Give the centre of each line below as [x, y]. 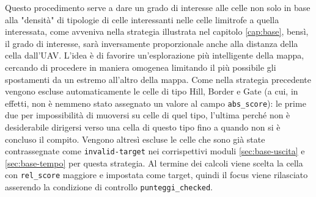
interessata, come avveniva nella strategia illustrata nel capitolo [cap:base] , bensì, [157, 31]
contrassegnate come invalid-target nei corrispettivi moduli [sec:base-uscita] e [155, 151]
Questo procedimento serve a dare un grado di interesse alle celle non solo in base [158, 7]
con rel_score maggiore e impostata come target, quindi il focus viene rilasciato [156, 175]
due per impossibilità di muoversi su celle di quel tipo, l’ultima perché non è [148, 115]
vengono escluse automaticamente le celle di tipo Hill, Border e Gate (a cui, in [152, 91]
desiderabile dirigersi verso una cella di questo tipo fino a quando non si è [143, 127]
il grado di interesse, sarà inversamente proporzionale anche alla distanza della [152, 43]
